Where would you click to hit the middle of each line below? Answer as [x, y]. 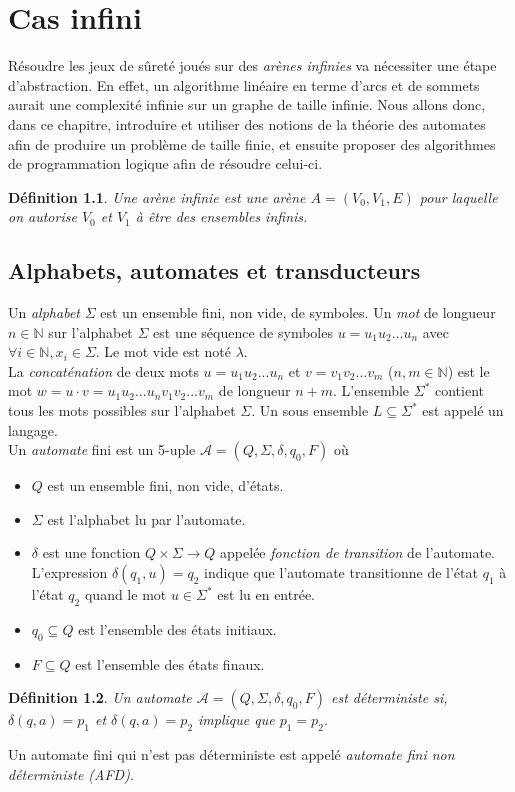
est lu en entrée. [266, 594]
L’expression [69, 572]
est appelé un [463, 410]
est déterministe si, [389, 697]
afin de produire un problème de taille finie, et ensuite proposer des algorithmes [252, 143]
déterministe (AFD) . [71, 773]
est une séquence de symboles [243, 331]
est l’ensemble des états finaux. [170, 663]
